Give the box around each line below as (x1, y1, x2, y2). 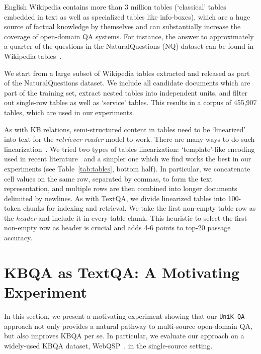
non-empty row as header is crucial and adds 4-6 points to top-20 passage (4, 222, 231, 233)
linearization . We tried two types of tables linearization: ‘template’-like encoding (4, 143, 255, 154)
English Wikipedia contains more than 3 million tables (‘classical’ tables (4, 2, 226, 12)
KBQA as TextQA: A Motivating (4, 261, 240, 282)
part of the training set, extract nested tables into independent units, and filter (4, 87, 247, 98)
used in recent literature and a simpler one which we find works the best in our (4, 153, 251, 164)
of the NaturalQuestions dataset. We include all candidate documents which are (4, 77, 250, 88)
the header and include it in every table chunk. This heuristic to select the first (4, 212, 247, 223)
